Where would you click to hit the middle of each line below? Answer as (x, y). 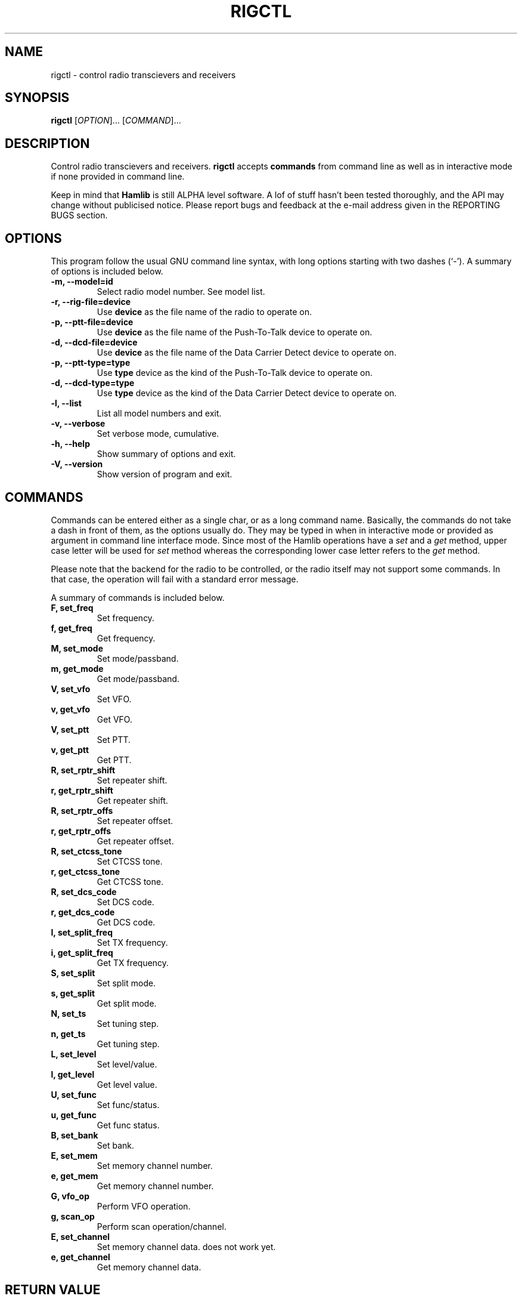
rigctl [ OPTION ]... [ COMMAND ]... (116, 121)
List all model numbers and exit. (159, 414)
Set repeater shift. (132, 780)
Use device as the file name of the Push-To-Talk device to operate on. (234, 332)
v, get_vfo (71, 709)
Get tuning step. (128, 1044)
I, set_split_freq (82, 932)
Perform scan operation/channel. (161, 1226)
